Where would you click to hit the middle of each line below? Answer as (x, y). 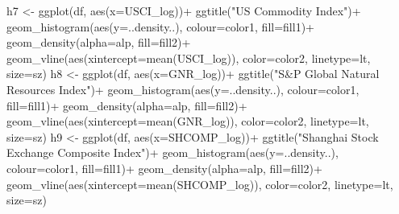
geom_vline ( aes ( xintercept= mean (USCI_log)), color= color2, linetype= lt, (189, 58)
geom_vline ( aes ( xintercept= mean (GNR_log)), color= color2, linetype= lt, (188, 121)
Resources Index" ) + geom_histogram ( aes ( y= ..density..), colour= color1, (183, 89)
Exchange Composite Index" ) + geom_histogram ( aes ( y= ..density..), (172, 152)
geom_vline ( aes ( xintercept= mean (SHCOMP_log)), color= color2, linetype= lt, (200, 184)
